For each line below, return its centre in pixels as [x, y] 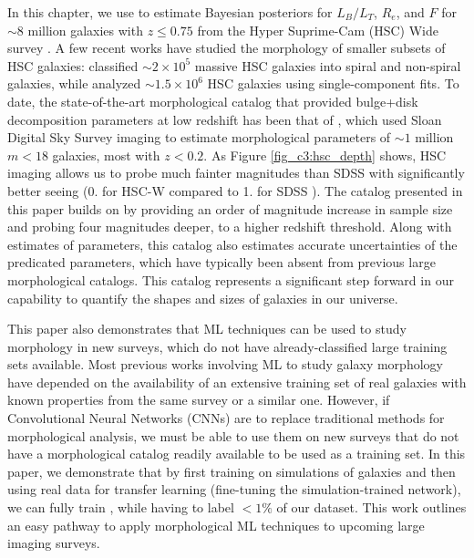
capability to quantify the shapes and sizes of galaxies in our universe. [203, 298]
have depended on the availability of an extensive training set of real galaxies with [237, 382]
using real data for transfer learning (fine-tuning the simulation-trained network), [234, 489]
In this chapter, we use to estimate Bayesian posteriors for [170, 12]
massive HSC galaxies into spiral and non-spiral [328, 65]
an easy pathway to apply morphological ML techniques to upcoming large [216, 525]
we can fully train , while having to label [121, 507]
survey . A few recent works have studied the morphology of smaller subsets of [227, 48]
